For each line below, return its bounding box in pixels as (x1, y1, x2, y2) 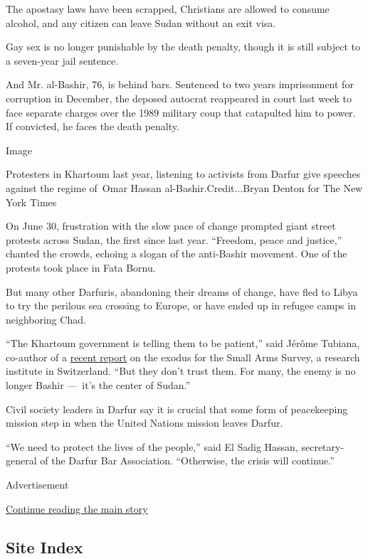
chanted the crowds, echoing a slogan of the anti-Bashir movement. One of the (6, 246, 347, 261)
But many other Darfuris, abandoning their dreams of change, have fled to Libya (6, 284, 358, 299)
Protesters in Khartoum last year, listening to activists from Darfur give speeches (6, 166, 361, 181)
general (6, 453, 37, 468)
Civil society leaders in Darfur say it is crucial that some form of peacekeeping (6, 401, 348, 416)
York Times (6, 194, 57, 209)
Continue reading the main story (6, 501, 148, 516)
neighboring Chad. (6, 312, 86, 326)
